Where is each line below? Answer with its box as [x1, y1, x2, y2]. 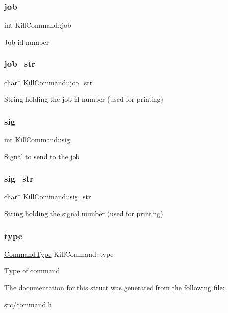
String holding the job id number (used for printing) [4, 94, 163, 104]
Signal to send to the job [4, 151, 80, 161]
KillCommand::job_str [23, 77, 93, 87]
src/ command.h [4, 299, 52, 309]
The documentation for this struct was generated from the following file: [4, 282, 225, 293]
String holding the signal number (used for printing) [4, 208, 163, 219]
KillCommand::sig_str [23, 191, 91, 202]
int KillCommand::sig [4, 134, 70, 145]
